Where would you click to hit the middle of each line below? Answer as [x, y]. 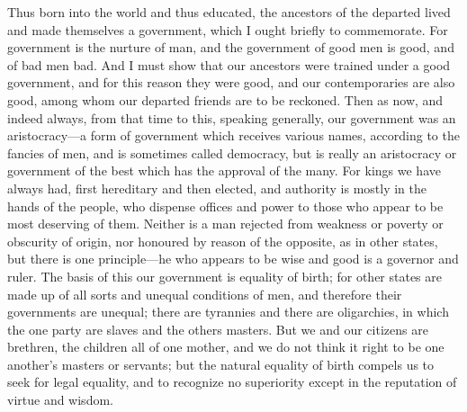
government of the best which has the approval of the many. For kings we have [224, 170]
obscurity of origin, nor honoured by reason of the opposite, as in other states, [223, 241]
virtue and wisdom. [60, 400]
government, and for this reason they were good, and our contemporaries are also [231, 82]
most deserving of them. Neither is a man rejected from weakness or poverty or [225, 224]
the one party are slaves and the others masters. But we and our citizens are [218, 329]
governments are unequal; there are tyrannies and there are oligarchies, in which [228, 312]
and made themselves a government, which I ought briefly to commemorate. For [228, 29]
